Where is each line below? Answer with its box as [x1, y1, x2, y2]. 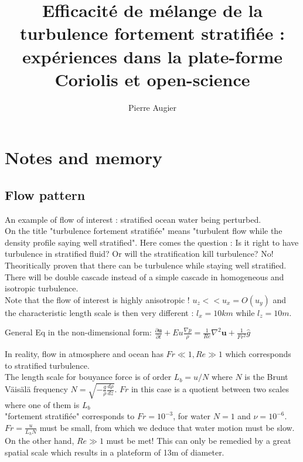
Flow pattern [5, 185, 86, 203]
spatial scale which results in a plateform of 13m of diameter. [5, 446, 224, 458]
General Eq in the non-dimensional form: [5, 326, 152, 338]
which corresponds [225, 348, 291, 360]
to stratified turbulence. [5, 359, 90, 371]
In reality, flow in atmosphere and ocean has [5, 348, 164, 360]
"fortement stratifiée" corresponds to [5, 410, 135, 422]
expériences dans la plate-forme [22, 44, 283, 68]
